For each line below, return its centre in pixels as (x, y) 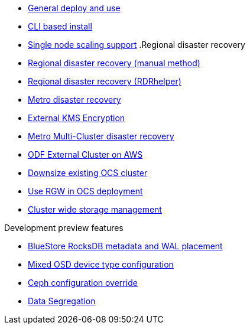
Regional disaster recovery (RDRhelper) (105, 81)
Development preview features (64, 228)
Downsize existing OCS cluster (88, 173)
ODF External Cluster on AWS (85, 154)
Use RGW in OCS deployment (85, 191)
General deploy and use (74, 8)
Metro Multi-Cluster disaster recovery (101, 136)
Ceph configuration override (83, 283)
